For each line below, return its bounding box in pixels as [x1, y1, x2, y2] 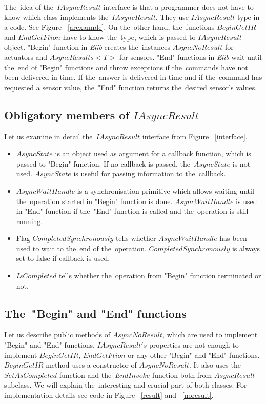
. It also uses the [189, 359, 241, 370]
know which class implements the [4, 11, 109, 22]
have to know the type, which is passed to [63, 31, 196, 42]
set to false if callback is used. [16, 253, 110, 264]
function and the [59, 369, 112, 380]
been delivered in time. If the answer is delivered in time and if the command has [4, 72, 262, 83]
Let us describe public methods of [4, 329, 110, 340]
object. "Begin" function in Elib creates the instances [4, 42, 171, 52]
